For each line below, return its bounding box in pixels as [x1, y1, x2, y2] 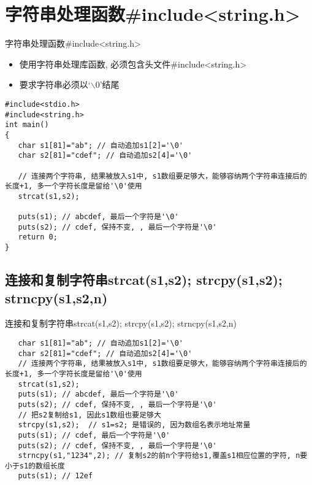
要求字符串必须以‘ [19, 78, 91, 91]
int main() [5, 120, 49, 130]
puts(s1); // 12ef [18, 471, 93, 481]
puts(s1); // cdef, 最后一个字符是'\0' [18, 430, 170, 440]
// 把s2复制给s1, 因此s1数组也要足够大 [18, 410, 161, 419]
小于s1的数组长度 [5, 461, 65, 470]
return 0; [18, 233, 58, 242]
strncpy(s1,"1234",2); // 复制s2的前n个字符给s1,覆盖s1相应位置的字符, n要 [18, 451, 308, 460]
